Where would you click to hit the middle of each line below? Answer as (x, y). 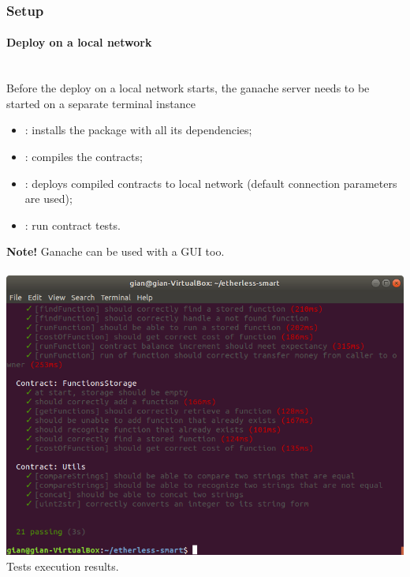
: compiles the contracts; (84, 157)
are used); (48, 199)
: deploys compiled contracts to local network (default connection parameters (211, 183)
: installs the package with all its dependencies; (138, 130)
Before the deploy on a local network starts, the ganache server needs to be (188, 88)
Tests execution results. (63, 566)
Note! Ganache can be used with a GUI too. (116, 251)
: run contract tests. (73, 225)
